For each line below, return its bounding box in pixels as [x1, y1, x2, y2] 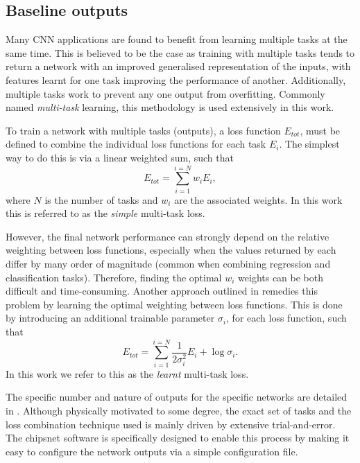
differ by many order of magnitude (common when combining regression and [6, 256, 331, 271]
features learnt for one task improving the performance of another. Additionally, [6, 72, 346, 87]
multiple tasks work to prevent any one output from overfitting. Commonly [6, 86, 325, 101]
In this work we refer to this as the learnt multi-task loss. [6, 366, 249, 381]
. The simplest [279, 137, 340, 151]
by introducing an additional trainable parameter [6, 311, 215, 325]
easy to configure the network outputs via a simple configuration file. [6, 444, 298, 458]
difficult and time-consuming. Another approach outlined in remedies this [6, 283, 318, 298]
